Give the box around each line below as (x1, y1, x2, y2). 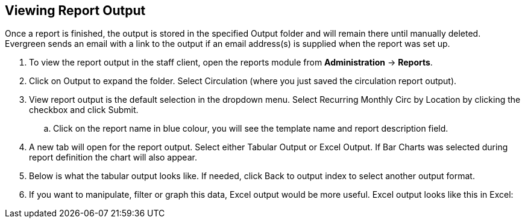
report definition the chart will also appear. (29, 152, 197, 163)
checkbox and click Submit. (29, 105, 139, 115)
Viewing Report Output (5, 3, 146, 18)
